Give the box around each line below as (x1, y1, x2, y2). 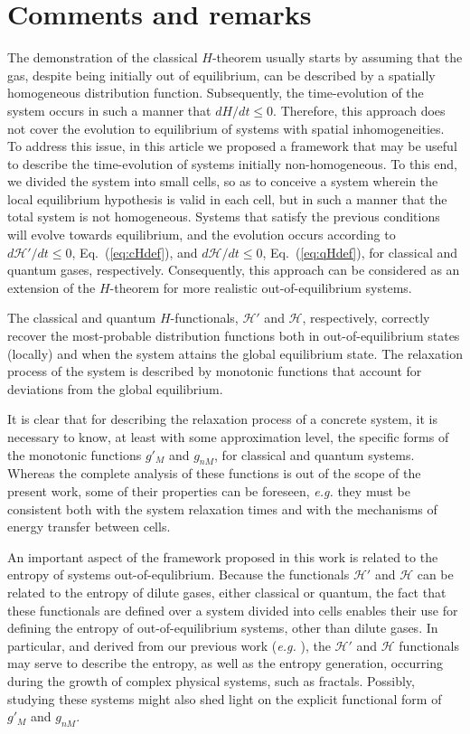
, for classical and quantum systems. (214, 445, 415, 464)
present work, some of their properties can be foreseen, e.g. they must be (7, 481, 410, 500)
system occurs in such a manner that (7, 100, 211, 119)
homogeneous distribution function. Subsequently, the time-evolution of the (7, 83, 424, 102)
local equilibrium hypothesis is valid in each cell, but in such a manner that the (7, 189, 447, 208)
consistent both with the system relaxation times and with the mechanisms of (7, 499, 437, 518)
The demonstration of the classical (7, 48, 198, 67)
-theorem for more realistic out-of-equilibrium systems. (109, 278, 412, 296)
